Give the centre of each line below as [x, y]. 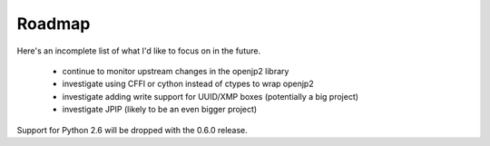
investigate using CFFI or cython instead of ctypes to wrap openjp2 [188, 84]
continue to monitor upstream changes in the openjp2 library [176, 71]
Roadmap [54, 24]
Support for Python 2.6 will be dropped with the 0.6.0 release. [132, 130]
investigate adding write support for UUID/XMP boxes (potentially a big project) [210, 96]
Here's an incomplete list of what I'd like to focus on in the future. [139, 51]
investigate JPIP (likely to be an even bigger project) [160, 110]
